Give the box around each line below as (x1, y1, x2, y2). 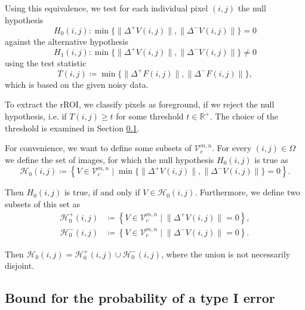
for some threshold (116, 110, 184, 122)
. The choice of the (210, 110, 279, 122)
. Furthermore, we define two (195, 186, 300, 198)
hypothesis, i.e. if (5, 110, 67, 122)
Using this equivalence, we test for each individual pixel (5, 2, 208, 14)
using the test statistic (5, 56, 87, 69)
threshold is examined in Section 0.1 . (5, 121, 140, 134)
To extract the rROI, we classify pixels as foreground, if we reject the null (5, 98, 275, 111)
